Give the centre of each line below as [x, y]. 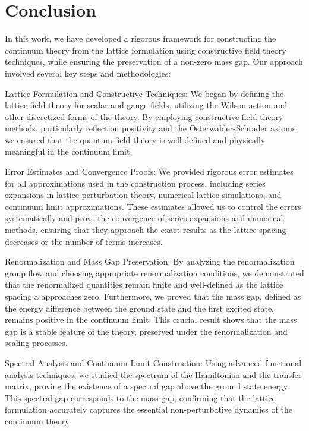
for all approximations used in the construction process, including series [135, 183]
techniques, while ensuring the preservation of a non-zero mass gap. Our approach [154, 62]
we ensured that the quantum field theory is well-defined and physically [135, 139]
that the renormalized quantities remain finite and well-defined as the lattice [144, 284]
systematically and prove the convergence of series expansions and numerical [144, 218]
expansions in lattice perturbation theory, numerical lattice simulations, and [143, 195]
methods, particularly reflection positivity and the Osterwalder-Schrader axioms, [152, 128]
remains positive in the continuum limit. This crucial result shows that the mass [151, 320]
